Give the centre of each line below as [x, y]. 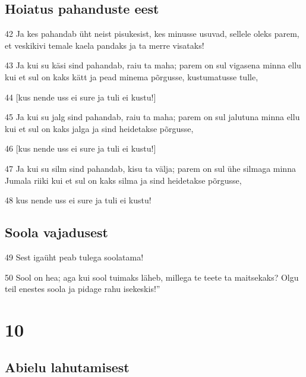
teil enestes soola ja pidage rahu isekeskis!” [83, 289]
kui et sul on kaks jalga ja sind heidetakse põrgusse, [99, 128]
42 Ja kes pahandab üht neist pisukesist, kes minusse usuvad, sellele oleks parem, [152, 34]
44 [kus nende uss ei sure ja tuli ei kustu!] [81, 97]
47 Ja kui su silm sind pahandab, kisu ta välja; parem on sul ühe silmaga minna [150, 168]
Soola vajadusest [57, 232]
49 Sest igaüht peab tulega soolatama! [74, 257]
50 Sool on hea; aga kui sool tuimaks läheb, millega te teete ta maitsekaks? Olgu [152, 277]
